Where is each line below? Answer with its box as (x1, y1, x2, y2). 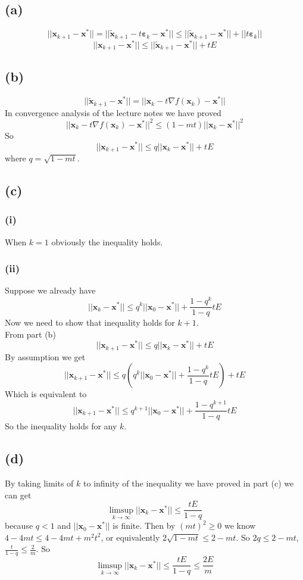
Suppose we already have (5, 284, 96, 297)
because (5, 519, 33, 532)
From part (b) (5, 328, 56, 340)
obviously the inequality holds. (51, 235, 163, 248)
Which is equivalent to (5, 388, 87, 400)
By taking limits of (5, 477, 74, 489)
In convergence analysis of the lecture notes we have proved (5, 106, 221, 119)
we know (224, 519, 256, 532)
